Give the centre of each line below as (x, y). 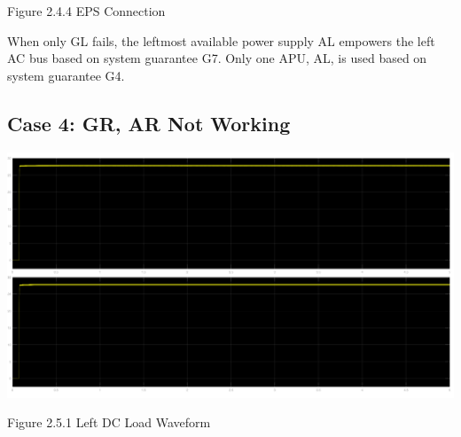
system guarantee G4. (66, 75)
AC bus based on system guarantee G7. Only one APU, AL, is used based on (217, 58)
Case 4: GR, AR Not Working (149, 123)
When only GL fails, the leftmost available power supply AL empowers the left (221, 40)
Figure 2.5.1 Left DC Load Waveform (109, 422)
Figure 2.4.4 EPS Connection (86, 11)
